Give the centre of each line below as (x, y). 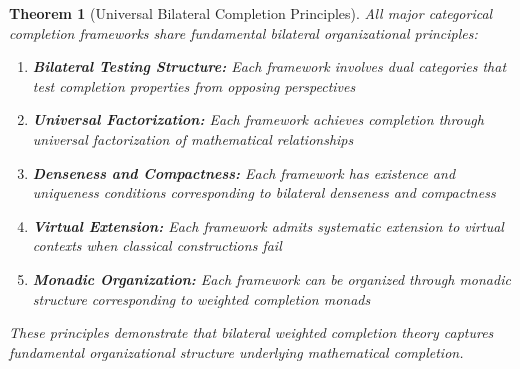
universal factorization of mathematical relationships (193, 138)
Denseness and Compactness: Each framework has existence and (244, 172)
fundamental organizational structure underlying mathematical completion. (236, 351)
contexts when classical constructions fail (157, 245)
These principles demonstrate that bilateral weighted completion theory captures (251, 332)
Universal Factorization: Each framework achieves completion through (258, 119)
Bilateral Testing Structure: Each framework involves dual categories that (269, 66)
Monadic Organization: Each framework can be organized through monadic (271, 278)
